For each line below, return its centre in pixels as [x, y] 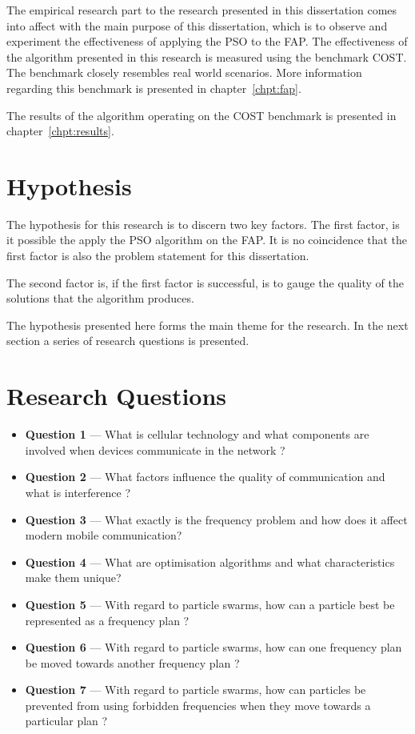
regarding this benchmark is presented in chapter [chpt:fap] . [154, 88]
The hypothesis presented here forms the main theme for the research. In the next [207, 325]
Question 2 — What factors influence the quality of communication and [205, 477]
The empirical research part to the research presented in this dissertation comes [202, 10]
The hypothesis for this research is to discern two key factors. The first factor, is [203, 224]
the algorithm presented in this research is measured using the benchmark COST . [207, 56]
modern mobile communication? [104, 535]
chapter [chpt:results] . [60, 131]
